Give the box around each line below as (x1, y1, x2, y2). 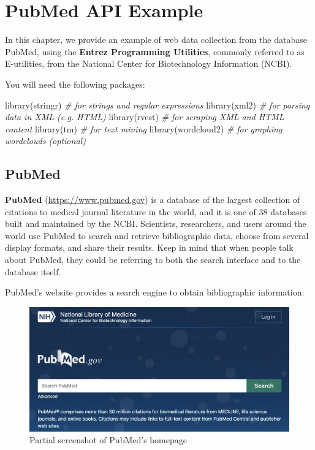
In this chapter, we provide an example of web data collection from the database (5, 33, 307, 46)
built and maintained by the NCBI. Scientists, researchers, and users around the (5, 217, 306, 230)
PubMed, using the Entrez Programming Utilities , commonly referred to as (5, 45, 305, 58)
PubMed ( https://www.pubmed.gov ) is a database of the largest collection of (5, 193, 300, 206)
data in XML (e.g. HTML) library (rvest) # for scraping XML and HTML (5, 110, 284, 123)
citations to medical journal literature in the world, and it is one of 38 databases (5, 205, 307, 218)
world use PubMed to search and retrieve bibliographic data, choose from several (5, 229, 309, 242)
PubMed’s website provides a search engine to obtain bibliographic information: (5, 286, 305, 299)
